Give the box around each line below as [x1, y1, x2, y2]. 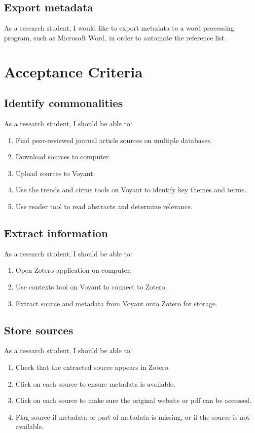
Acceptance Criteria [4, 61, 143, 81]
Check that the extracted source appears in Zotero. [15, 361, 170, 372]
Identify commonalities [4, 95, 123, 110]
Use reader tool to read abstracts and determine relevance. [15, 201, 193, 211]
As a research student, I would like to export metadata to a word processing [4, 23, 234, 33]
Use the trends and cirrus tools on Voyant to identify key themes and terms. [15, 184, 247, 195]
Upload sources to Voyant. [15, 168, 95, 178]
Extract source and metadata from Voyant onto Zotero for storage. [15, 298, 218, 308]
